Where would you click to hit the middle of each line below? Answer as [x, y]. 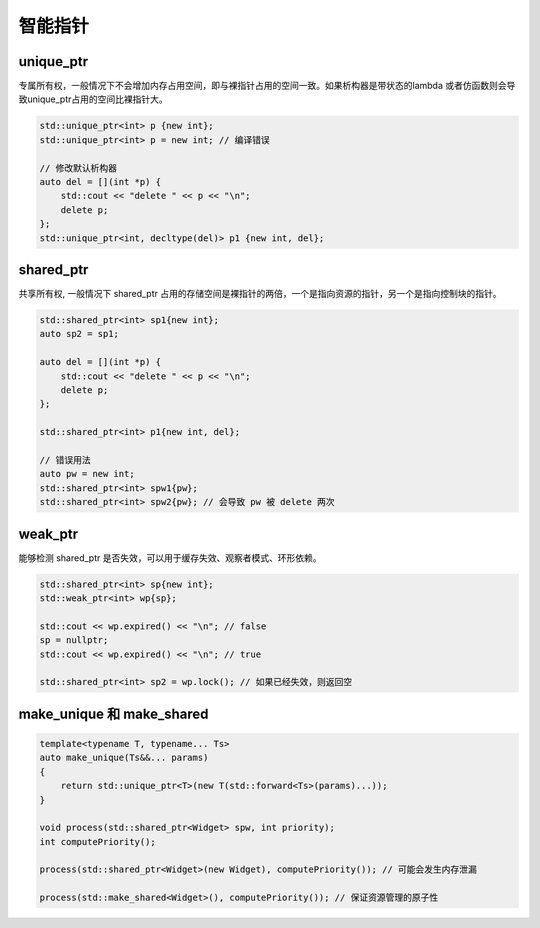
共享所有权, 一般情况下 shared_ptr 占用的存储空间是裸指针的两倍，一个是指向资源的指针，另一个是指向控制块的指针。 [260, 294]
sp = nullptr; [74, 640]
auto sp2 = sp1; [79, 334]
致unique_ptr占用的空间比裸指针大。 [93, 99]
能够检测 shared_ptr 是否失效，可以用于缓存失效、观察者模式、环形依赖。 [170, 557]
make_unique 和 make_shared [113, 713]
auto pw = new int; [87, 474]
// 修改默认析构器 [78, 168]
